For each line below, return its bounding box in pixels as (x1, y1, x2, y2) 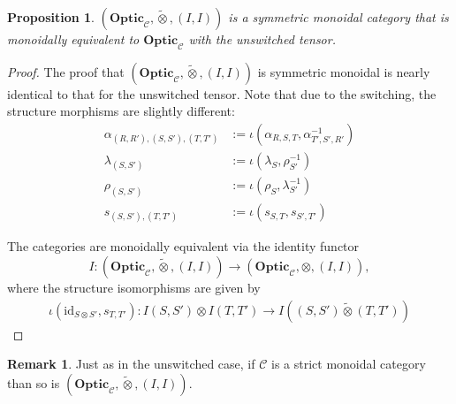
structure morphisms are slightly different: (7, 102, 235, 120)
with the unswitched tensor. (188, 30, 336, 48)
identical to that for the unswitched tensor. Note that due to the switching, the (7, 84, 437, 103)
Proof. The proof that (7, 62, 125, 80)
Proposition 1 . (7, 8, 95, 26)
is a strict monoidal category (270, 354, 426, 373)
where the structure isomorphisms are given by (7, 278, 261, 296)
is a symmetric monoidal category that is (228, 8, 449, 26)
